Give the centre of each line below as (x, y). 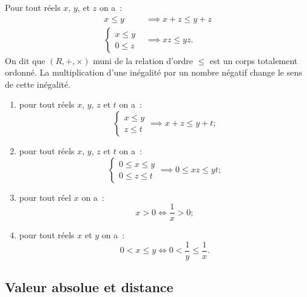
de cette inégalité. (38, 84)
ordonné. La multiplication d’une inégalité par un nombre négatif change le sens (153, 72)
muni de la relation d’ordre (143, 60)
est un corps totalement (254, 60)
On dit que (25, 60)
